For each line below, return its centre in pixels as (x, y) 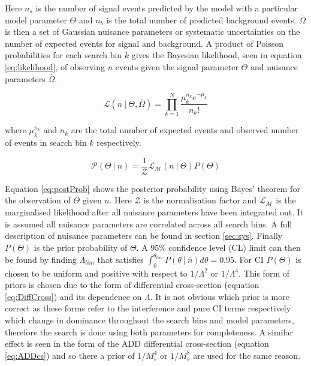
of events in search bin (46, 142)
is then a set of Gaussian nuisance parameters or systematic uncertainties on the (153, 31)
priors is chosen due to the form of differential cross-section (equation (132, 285)
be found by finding (41, 259)
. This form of (264, 273)
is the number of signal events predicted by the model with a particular (167, 8)
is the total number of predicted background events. (201, 19)
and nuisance (274, 66)
